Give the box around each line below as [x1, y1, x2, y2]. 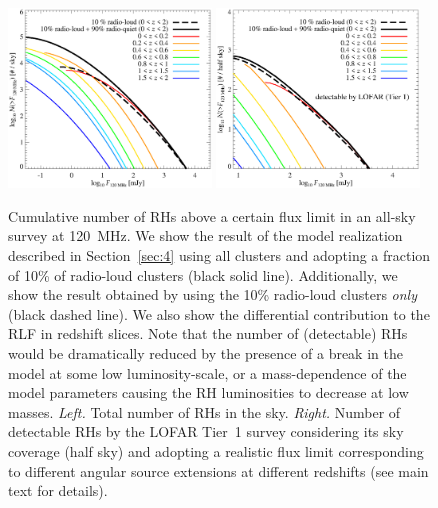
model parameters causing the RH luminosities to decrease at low [8, 382, 409, 403]
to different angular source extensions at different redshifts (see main [8, 460, 429, 481]
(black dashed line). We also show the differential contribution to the [8, 303, 430, 324]
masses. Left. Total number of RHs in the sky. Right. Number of [8, 401, 401, 422]
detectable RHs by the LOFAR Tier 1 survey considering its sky [8, 421, 404, 442]
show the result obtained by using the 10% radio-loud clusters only [8, 284, 417, 305]
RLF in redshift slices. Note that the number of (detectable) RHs [8, 323, 408, 344]
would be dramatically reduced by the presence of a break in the [8, 343, 403, 363]
